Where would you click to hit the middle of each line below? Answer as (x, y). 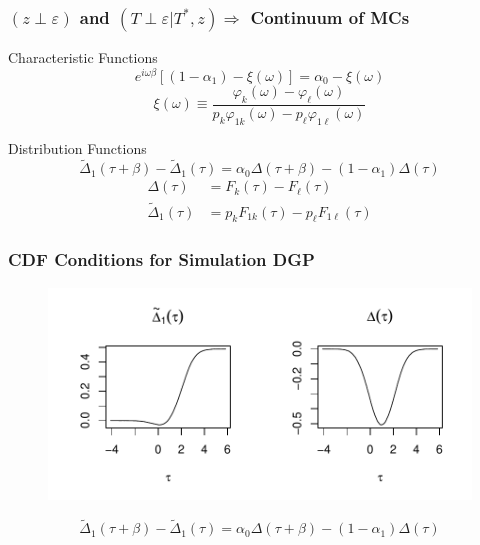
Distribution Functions (77, 147)
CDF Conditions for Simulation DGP (161, 259)
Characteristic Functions (83, 57)
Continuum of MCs (330, 16)
